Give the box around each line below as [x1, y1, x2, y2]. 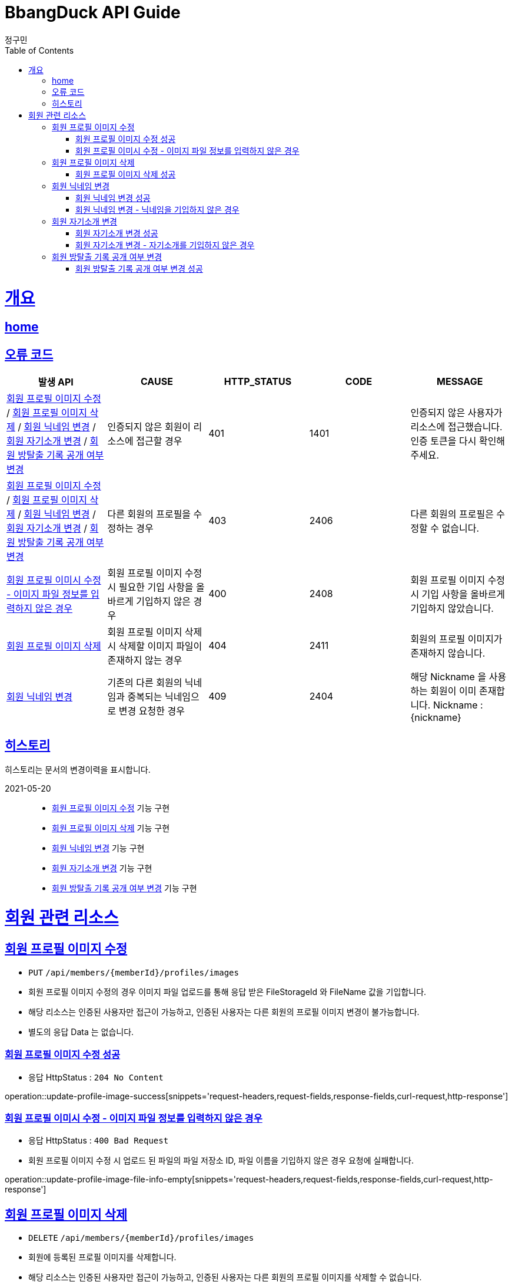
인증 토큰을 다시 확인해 [410, 435, 506, 447]
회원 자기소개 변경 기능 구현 [52, 862, 152, 873]
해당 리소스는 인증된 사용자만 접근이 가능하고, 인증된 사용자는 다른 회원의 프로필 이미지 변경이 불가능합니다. [28, 1006, 420, 1017]
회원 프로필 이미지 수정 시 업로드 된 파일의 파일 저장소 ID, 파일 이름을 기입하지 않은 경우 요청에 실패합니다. [28, 1155, 414, 1166]
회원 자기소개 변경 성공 [75, 228, 158, 238]
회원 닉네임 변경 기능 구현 [52, 842, 145, 853]
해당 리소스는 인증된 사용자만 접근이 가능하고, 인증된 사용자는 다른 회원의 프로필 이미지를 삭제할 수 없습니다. [28, 1272, 422, 1283]
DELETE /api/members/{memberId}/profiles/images [28, 1233, 254, 1243]
